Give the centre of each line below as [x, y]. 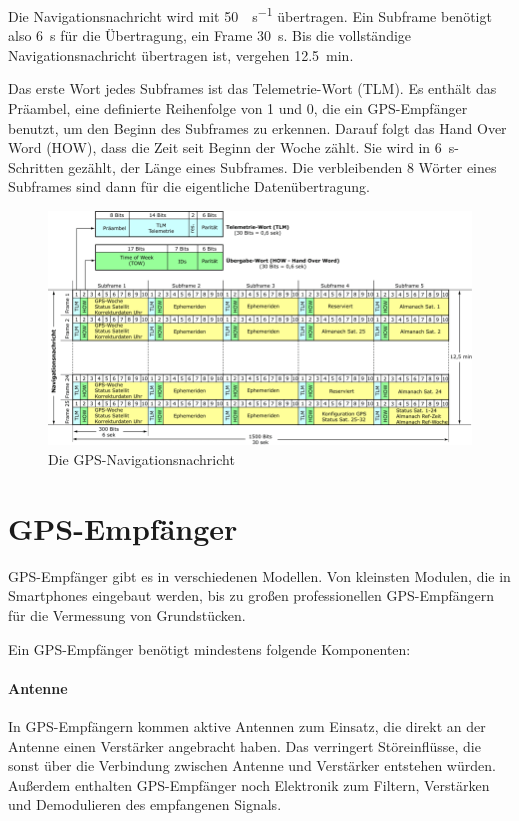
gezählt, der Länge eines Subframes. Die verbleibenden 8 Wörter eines [282, 166]
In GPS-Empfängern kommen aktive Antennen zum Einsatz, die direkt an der [247, 725]
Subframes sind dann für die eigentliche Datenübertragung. [189, 186]
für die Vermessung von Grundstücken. [127, 614]
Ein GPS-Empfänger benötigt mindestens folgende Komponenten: [209, 648]
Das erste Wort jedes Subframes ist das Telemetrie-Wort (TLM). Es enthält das [252, 88]
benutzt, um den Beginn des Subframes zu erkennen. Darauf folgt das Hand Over [257, 127]
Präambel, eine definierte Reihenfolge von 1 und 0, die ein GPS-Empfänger [238, 108]
